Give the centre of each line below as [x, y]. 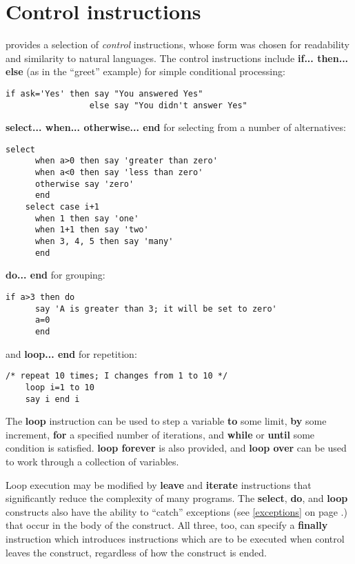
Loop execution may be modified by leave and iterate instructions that [159, 484]
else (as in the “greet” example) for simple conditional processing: [145, 71]
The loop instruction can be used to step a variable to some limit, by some [166, 421]
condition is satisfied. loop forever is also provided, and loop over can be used [176, 448]
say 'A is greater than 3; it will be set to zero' [156, 309]
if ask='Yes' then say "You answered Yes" [104, 93]
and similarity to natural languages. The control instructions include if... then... [177, 58]
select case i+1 [62, 207]
